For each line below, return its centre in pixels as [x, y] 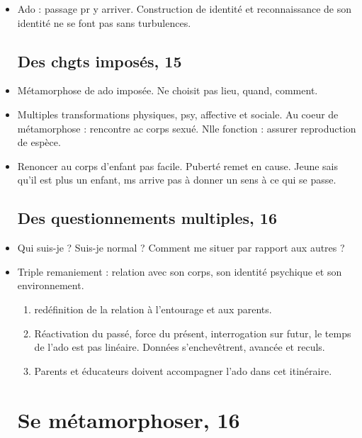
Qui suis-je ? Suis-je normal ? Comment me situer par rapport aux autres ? [181, 248]
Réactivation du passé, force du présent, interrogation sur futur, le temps [193, 333]
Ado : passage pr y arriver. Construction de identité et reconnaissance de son [185, 9]
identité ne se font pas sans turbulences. [104, 22]
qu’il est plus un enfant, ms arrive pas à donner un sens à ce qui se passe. [177, 180]
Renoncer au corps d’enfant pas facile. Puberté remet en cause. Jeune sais [177, 165]
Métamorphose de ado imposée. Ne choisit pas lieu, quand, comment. [168, 90]
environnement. [51, 285]
